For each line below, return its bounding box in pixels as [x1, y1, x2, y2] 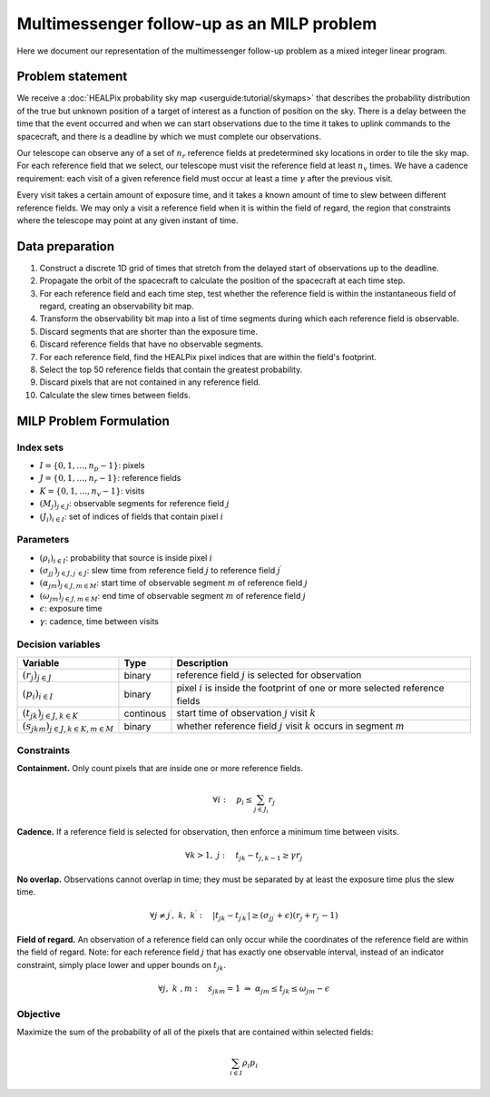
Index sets [16, 441, 64, 454]
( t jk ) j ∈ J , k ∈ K [22, 707, 79, 720]
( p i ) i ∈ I [22, 688, 54, 702]
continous [123, 707, 167, 720]
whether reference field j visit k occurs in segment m [176, 720, 406, 732]
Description [176, 656, 229, 669]
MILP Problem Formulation [16, 413, 170, 428]
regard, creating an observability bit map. [39, 300, 194, 312]
